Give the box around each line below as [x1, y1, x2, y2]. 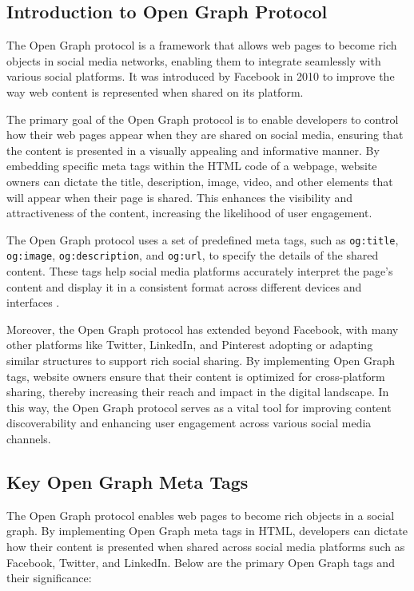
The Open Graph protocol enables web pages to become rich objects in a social [6, 506, 395, 523]
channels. [6, 430, 51, 446]
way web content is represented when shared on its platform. [6, 83, 304, 100]
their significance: [6, 569, 92, 586]
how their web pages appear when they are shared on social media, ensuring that [6, 126, 404, 143]
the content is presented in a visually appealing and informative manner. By [6, 141, 380, 158]
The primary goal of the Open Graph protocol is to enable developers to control [6, 110, 399, 127]
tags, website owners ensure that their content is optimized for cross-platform [6, 367, 385, 384]
